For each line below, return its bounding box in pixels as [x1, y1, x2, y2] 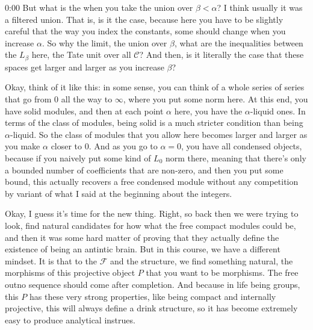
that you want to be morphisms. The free [146, 266, 299, 279]
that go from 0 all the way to [5, 93, 113, 105]
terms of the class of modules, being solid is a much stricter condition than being [5, 116, 303, 129]
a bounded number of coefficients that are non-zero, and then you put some [5, 163, 284, 176]
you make [5, 140, 40, 152]
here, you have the [174, 104, 243, 117]
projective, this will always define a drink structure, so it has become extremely [5, 302, 298, 314]
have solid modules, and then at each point [5, 104, 164, 117]
